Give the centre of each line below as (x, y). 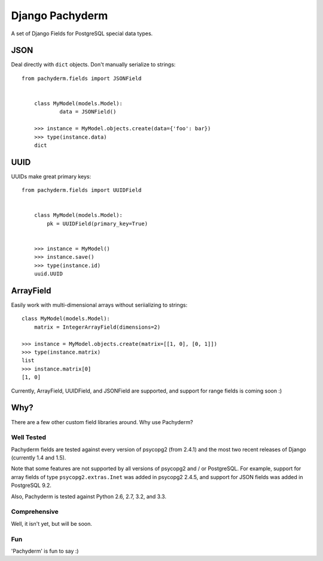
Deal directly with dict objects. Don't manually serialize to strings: (93, 65)
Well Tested (29, 437)
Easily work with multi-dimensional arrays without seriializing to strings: (99, 305)
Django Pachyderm (60, 16)
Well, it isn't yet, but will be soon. (52, 523)
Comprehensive (35, 512)
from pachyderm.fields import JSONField (82, 78)
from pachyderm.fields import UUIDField (82, 190)
